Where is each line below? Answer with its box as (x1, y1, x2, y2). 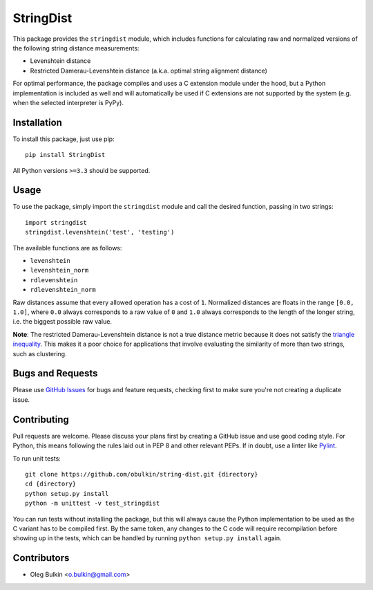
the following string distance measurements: (12, 44, 140, 52)
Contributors (12, 552, 70, 564)
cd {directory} (25, 480, 77, 488)
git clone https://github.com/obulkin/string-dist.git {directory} (25, 470, 258, 478)
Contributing (12, 414, 69, 425)
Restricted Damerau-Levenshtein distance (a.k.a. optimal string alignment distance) (30, 66, 267, 75)
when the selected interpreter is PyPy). (12, 98, 124, 107)
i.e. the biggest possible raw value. (12, 317, 112, 326)
